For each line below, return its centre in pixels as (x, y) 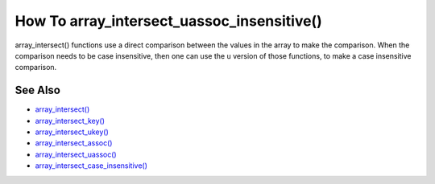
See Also (37, 90)
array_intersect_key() (70, 121)
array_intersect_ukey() (72, 132)
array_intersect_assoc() (74, 143)
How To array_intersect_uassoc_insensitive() (168, 21)
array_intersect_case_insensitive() (91, 166)
